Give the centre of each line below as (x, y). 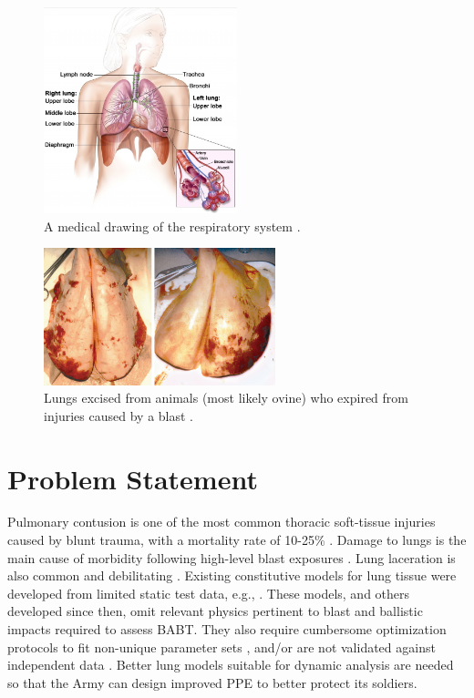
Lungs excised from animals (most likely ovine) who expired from (226, 398)
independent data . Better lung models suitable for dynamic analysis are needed (231, 665)
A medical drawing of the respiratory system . (172, 226)
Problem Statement (133, 478)
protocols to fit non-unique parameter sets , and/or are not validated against (222, 647)
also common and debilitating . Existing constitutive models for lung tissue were (232, 575)
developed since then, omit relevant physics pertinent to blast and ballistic (215, 611)
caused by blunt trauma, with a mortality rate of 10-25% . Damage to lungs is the (237, 540)
